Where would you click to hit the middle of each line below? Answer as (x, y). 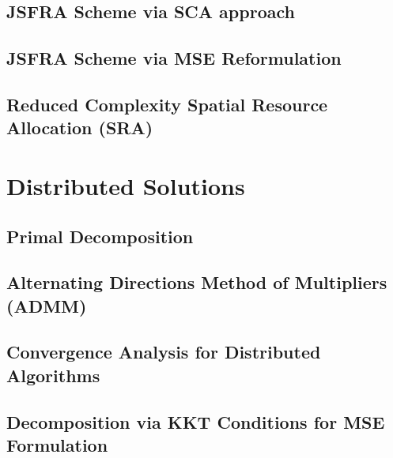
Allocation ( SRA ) (80, 128)
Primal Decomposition (100, 236)
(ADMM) (47, 305)
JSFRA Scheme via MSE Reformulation (174, 58)
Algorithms (53, 375)
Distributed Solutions (126, 185)
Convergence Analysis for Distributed (164, 352)
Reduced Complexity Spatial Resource (167, 104)
